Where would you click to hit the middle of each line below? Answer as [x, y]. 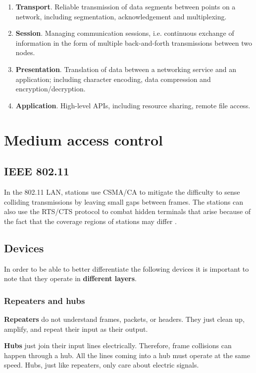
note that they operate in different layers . [70, 278]
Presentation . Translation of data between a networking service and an [126, 69]
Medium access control [83, 139]
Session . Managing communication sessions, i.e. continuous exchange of [125, 33]
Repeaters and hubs [45, 300]
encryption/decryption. [51, 89]
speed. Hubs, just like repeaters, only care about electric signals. [102, 365]
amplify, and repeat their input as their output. [76, 329]
